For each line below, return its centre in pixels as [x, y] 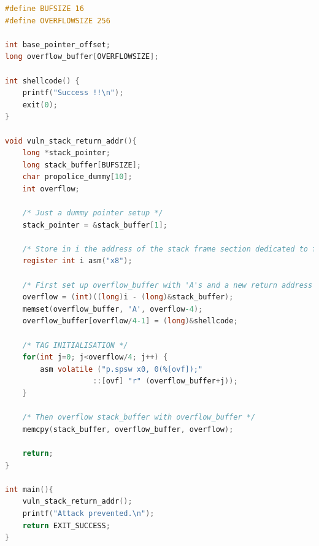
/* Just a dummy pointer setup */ [93, 213]
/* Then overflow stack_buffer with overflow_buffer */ [139, 417]
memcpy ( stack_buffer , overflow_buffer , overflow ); [128, 429]
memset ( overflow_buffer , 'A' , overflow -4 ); [113, 309]
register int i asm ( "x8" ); [77, 261]
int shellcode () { [42, 81]
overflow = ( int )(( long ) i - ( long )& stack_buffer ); [128, 297]
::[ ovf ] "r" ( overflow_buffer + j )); [165, 381]
